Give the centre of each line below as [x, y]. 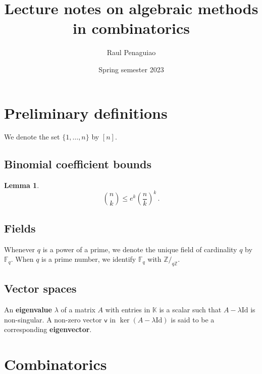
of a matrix [78, 310]
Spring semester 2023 [131, 69]
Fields [20, 228]
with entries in [128, 310]
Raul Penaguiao [131, 52]
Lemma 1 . [22, 185]
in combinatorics [131, 28]
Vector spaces [40, 288]
